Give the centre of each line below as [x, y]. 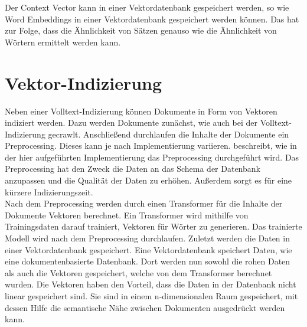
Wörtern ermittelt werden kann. [63, 42]
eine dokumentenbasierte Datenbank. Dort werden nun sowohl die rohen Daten [148, 261]
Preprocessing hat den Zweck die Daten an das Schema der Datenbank [133, 169]
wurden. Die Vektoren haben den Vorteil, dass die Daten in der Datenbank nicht [151, 284]
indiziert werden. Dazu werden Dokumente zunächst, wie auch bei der [131, 122]
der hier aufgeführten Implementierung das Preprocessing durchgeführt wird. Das [152, 157]
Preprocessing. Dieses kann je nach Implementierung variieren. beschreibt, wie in [151, 145]
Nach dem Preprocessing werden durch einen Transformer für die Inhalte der [144, 203]
